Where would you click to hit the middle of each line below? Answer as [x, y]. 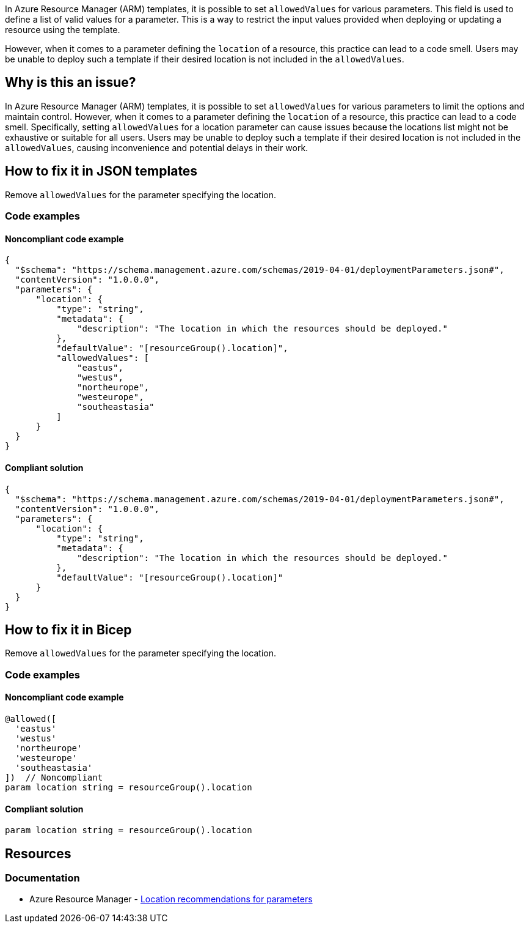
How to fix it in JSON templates [101, 171]
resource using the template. [63, 30]
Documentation [42, 878]
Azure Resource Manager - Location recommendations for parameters [171, 899]
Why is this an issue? [71, 83]
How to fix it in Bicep [68, 629]
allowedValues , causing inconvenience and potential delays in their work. [157, 147]
